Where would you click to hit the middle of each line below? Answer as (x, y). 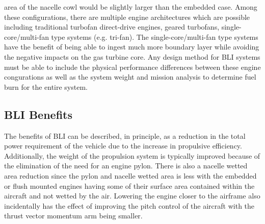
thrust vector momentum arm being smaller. (73, 216)
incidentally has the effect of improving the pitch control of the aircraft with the (129, 205)
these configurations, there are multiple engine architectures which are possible (127, 17)
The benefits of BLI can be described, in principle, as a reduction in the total (125, 135)
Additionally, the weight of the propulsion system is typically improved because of (132, 155)
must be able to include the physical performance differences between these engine (132, 67)
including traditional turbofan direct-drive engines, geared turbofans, (112, 27)
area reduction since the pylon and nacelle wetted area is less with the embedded (130, 175)
